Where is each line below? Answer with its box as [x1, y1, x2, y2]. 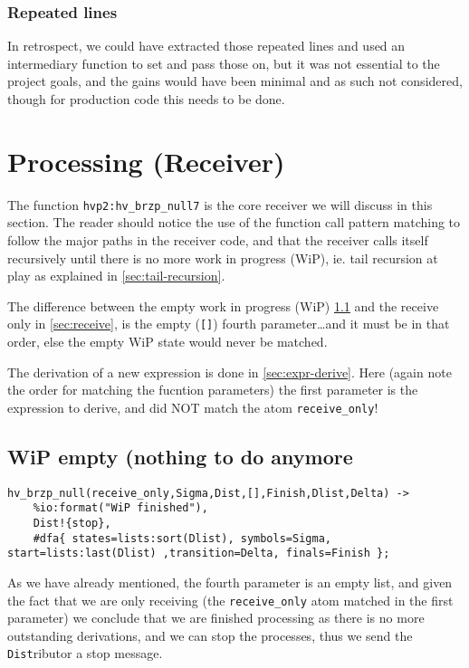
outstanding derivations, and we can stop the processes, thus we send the [7, 625, 413, 644]
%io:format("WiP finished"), [33, 501, 208, 515]
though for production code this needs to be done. [7, 90, 285, 108]
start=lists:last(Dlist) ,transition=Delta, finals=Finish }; [7, 547, 390, 560]
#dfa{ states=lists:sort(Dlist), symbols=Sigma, [33, 531, 331, 545]
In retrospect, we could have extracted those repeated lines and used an [7, 36, 406, 55]
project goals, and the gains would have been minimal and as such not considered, [7, 72, 463, 91]
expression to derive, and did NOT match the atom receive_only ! [7, 397, 378, 416]
